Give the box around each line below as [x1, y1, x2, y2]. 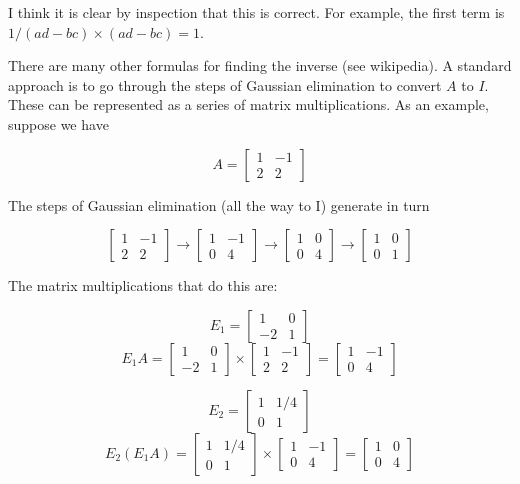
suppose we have [8, 113, 109, 134]
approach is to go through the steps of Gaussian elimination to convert [8, 74, 442, 95]
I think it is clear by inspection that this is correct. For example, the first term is [8, 2, 505, 22]
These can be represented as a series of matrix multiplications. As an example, [8, 94, 489, 115]
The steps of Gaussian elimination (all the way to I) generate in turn [8, 194, 430, 215]
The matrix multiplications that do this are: [8, 275, 278, 296]
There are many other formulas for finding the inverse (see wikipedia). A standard [8, 55, 512, 76]
